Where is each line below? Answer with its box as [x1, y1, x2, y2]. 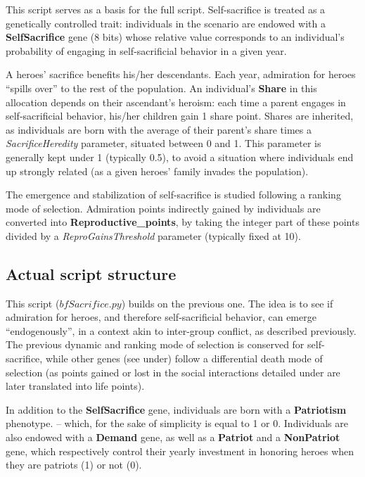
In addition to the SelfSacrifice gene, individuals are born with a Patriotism [6, 402, 347, 416]
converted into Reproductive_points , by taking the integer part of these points [6, 215, 359, 229]
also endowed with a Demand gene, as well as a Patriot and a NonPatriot [6, 430, 340, 445]
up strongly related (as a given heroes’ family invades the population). [6, 163, 309, 178]
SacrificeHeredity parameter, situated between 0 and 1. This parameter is [6, 136, 321, 151]
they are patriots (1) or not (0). [6, 457, 142, 472]
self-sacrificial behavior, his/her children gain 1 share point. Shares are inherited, [6, 108, 354, 123]
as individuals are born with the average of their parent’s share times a [6, 122, 312, 136]
